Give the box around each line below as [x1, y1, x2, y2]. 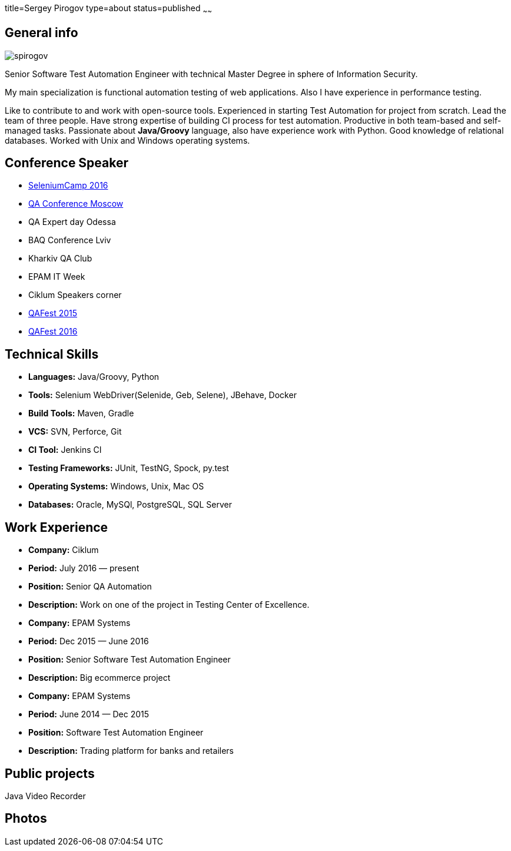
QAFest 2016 [28, 326, 78, 337]
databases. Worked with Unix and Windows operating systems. [5, 135, 250, 145]
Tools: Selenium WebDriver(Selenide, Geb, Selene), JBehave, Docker [28, 390, 297, 400]
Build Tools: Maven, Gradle [28, 408, 134, 419]
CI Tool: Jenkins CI [28, 445, 102, 455]
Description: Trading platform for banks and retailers [28, 746, 234, 756]
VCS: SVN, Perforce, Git [28, 426, 122, 437]
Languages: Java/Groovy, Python [28, 372, 160, 382]
